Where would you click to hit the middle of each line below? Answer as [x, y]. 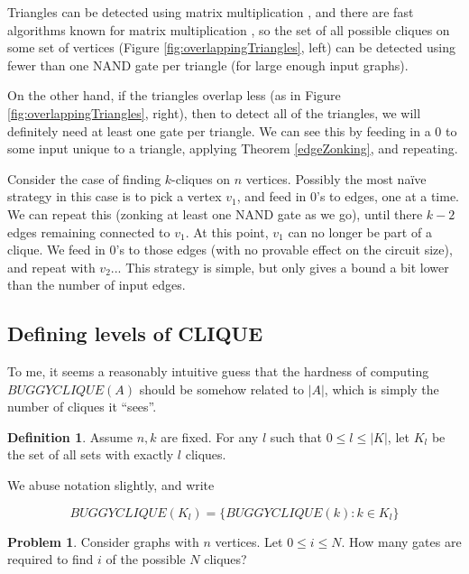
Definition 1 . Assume [70, 436]
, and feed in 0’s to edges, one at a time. [348, 196]
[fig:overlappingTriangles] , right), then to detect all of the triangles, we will [214, 112]
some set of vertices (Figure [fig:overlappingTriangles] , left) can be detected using [231, 47]
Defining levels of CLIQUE [135, 333]
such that [296, 436]
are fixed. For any [210, 436]
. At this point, [227, 231]
